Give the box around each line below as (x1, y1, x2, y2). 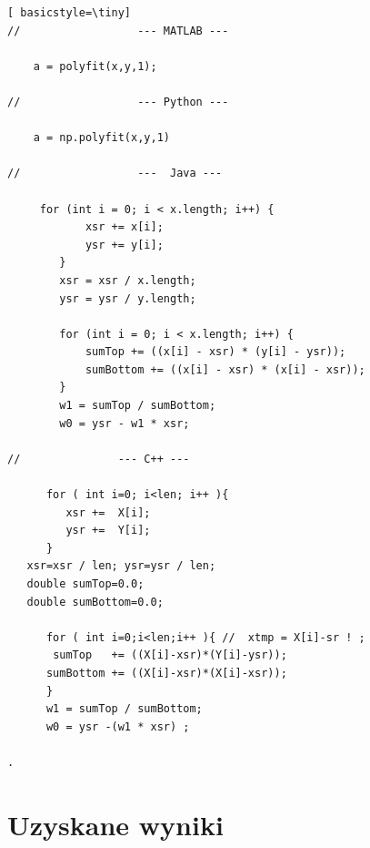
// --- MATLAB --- (7, 24, 229, 37)
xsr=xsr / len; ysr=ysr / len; (26, 559, 216, 573)
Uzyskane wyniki (7, 805, 224, 843)
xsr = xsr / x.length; (59, 273, 196, 287)
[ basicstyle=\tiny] (7, 6, 132, 19)
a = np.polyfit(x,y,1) (33, 131, 170, 145)
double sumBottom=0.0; (26, 595, 164, 608)
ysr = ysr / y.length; (59, 291, 196, 305)
